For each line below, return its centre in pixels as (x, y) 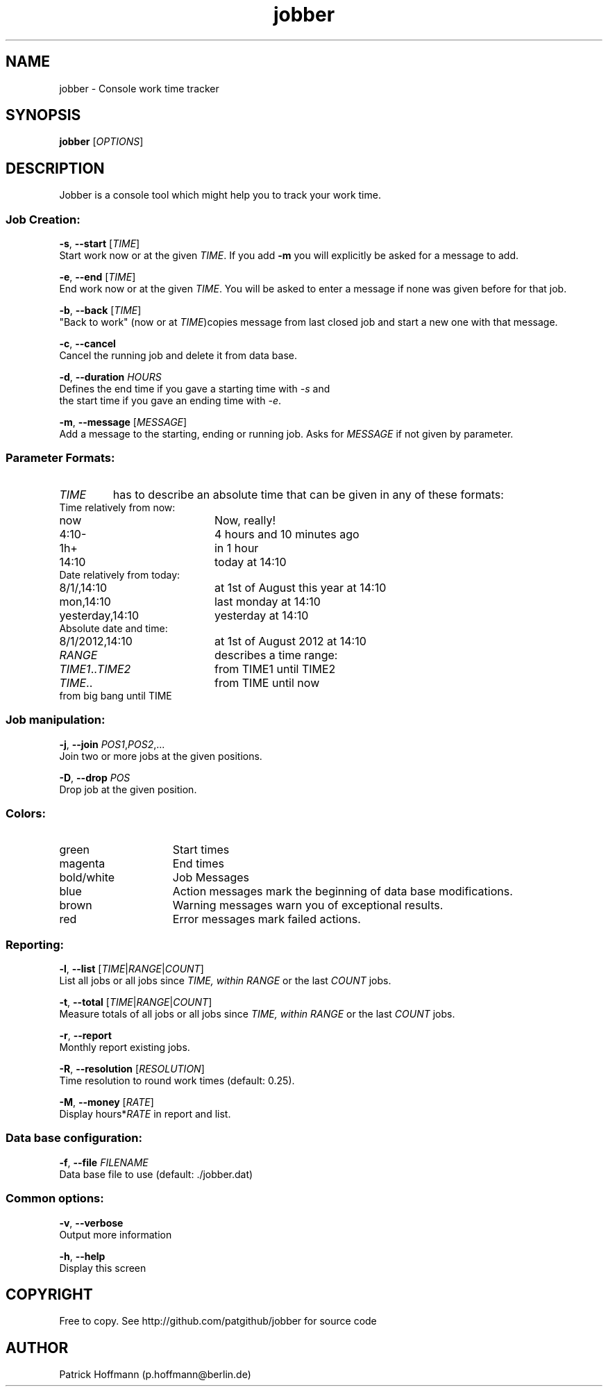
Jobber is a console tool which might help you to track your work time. (220, 195)
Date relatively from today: (120, 574)
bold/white (87, 878)
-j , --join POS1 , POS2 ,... (112, 744)
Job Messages (211, 878)
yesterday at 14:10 (261, 615)
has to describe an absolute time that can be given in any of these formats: (308, 494)
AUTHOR (37, 1348)
